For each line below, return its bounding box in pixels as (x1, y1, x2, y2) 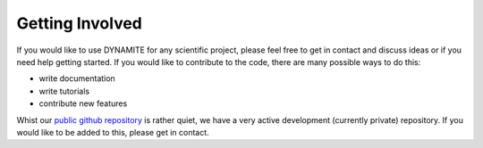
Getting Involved (16, 13, 142, 33)
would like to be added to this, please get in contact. (16, 127, 209, 137)
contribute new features (38, 98, 128, 109)
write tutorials (38, 86, 89, 96)
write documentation (38, 73, 115, 84)
